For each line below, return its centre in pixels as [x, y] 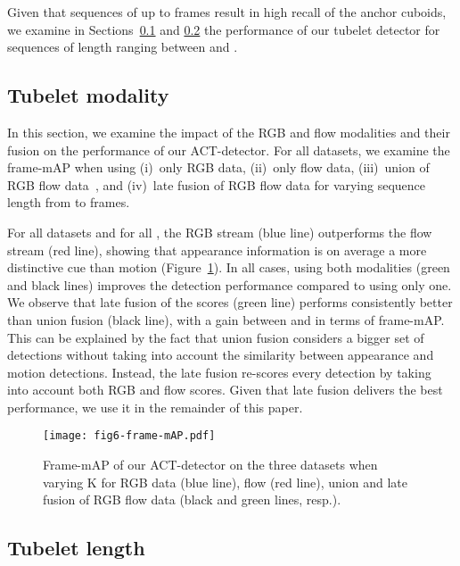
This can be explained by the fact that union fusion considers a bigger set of [216, 337]
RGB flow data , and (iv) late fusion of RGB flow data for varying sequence [217, 184]
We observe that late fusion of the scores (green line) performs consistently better [230, 302]
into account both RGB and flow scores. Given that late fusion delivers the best [225, 390]
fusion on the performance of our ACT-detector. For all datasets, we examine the [229, 150]
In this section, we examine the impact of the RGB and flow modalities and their [229, 132]
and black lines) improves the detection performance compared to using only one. [230, 284]
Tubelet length [76, 548]
